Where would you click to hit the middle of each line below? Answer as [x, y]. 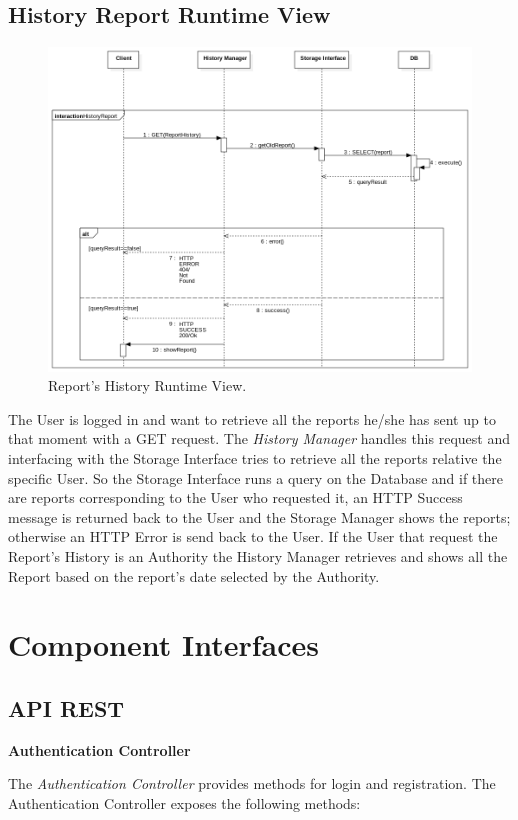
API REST [66, 707]
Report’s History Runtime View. [147, 385]
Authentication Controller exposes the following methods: [184, 802]
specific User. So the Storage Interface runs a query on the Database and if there [255, 477]
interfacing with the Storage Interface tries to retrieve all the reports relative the [255, 458]
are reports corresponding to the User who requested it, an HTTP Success [235, 497]
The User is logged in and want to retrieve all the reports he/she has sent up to [252, 418]
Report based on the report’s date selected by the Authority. [194, 575]
